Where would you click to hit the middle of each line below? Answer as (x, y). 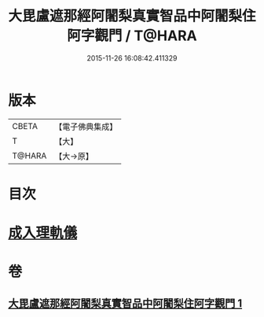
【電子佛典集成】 (86, 127)
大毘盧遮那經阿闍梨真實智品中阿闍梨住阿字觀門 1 (125, 303)
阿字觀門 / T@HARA (132, 36)
